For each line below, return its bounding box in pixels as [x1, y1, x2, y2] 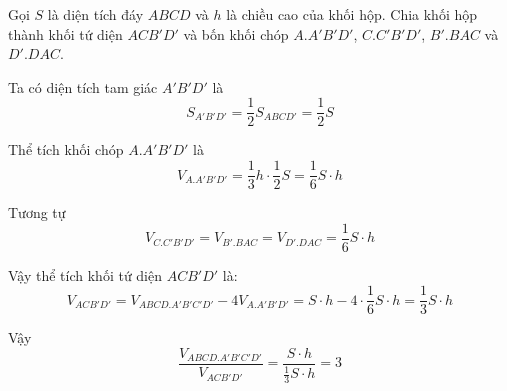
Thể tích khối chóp [8, 139, 124, 160]
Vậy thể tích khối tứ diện [8, 264, 163, 285]
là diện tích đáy [47, 4, 144, 24]
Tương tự [8, 202, 66, 223]
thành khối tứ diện [8, 23, 123, 44]
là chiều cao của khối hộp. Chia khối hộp [226, 4, 478, 24]
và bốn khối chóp [183, 23, 289, 44]
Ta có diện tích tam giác [8, 76, 158, 97]
